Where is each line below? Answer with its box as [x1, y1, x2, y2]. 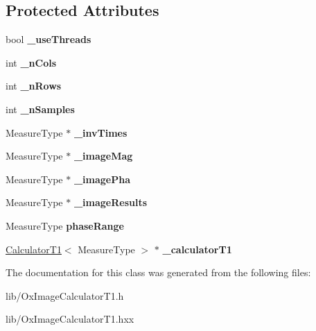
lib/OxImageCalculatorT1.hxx [6, 312, 134, 326]
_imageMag [73, 148, 133, 163]
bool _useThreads [6, 32, 91, 46]
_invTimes [73, 125, 128, 139]
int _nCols [6, 55, 57, 69]
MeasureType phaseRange [6, 218, 124, 232]
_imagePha [73, 171, 130, 186]
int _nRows [6, 78, 62, 93]
